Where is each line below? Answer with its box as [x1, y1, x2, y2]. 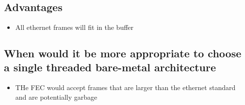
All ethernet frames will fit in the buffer [15, 22, 134, 32]
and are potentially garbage [15, 92, 98, 102]
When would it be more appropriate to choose [4, 45, 242, 60]
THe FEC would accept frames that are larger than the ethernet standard [15, 82, 236, 92]
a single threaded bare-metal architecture [4, 60, 216, 75]
